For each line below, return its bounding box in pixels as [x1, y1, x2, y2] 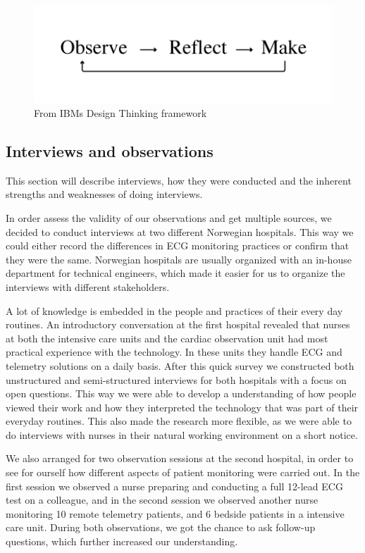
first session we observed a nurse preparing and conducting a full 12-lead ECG [6, 478, 343, 493]
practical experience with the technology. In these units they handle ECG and [6, 344, 342, 359]
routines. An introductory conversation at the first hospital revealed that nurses [6, 317, 350, 332]
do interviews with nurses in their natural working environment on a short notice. [6, 427, 358, 442]
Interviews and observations [6, 139, 214, 161]
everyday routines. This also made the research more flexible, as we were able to [6, 414, 352, 428]
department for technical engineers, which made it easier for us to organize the [6, 266, 345, 280]
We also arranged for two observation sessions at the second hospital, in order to [6, 451, 354, 466]
